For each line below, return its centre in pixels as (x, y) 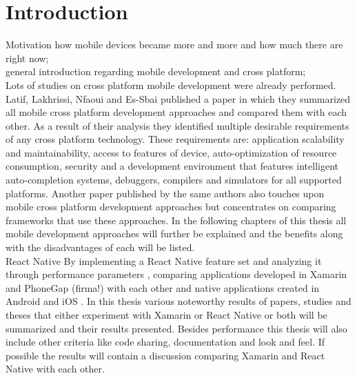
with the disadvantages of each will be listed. (100, 247)
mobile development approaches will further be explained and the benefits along (174, 233)
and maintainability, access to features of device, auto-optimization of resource (171, 152)
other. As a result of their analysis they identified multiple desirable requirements (177, 125)
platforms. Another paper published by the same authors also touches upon (165, 193)
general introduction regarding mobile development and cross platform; (156, 71)
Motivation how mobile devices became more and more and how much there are (174, 44)
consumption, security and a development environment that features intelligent (172, 166)
